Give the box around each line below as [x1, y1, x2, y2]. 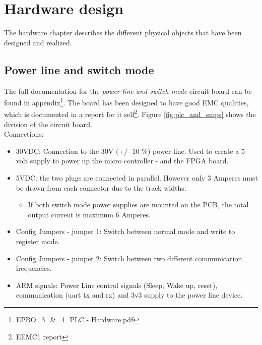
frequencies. [16, 263, 52, 273]
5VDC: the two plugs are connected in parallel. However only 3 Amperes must [16, 172, 258, 183]
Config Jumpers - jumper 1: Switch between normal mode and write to [16, 226, 235, 237]
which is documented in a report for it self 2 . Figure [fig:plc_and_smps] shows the [4, 107, 256, 120]
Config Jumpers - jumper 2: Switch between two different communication [16, 253, 242, 263]
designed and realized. [4, 37, 72, 47]
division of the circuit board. [4, 119, 92, 129]
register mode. [16, 236, 60, 246]
